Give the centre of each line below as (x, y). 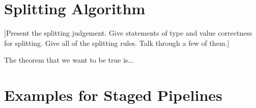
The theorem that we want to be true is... (69, 60)
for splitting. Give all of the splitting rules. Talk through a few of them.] (117, 43)
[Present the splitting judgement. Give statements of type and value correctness (128, 33)
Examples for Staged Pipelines (113, 95)
